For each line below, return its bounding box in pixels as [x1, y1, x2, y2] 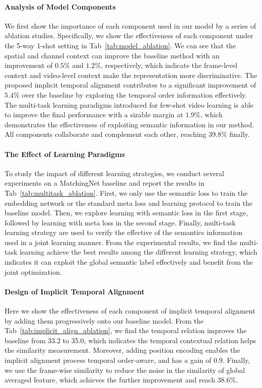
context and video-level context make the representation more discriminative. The [5, 69, 257, 80]
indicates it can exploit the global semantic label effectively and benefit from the [5, 257, 253, 267]
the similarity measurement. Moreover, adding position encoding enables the [5, 345, 240, 355]
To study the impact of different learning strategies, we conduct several [5, 168, 224, 178]
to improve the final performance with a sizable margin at [5, 109, 183, 120]
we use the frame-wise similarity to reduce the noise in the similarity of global [5, 364, 245, 375]
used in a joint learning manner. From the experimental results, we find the [5, 237, 237, 247]
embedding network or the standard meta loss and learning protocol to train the [5, 197, 253, 208]
